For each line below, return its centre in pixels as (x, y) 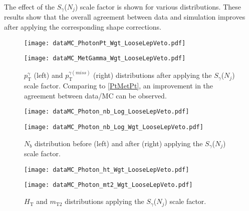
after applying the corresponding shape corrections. (83, 27)
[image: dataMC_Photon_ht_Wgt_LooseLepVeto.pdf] (107, 170)
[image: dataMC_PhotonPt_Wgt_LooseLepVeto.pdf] (105, 43)
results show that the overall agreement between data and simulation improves (125, 17)
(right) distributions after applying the (153, 75)
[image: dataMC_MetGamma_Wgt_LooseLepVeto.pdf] (105, 59)
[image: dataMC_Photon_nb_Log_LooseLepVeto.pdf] (107, 112)
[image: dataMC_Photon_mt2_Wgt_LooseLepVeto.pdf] (108, 185)
